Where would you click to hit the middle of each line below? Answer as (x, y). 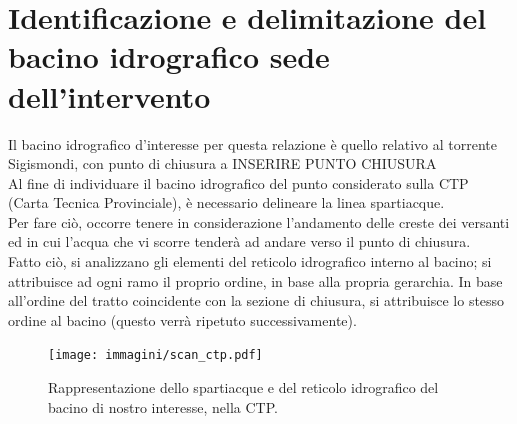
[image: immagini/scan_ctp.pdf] (155, 355)
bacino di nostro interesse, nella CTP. (163, 406)
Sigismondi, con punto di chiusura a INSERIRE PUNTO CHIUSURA (222, 163)
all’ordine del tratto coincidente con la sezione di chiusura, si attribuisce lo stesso (256, 300)
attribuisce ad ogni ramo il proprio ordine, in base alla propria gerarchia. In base (255, 280)
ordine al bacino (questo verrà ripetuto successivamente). (182, 319)
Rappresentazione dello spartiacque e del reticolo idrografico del (243, 387)
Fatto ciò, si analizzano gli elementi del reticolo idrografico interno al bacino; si (250, 261)
